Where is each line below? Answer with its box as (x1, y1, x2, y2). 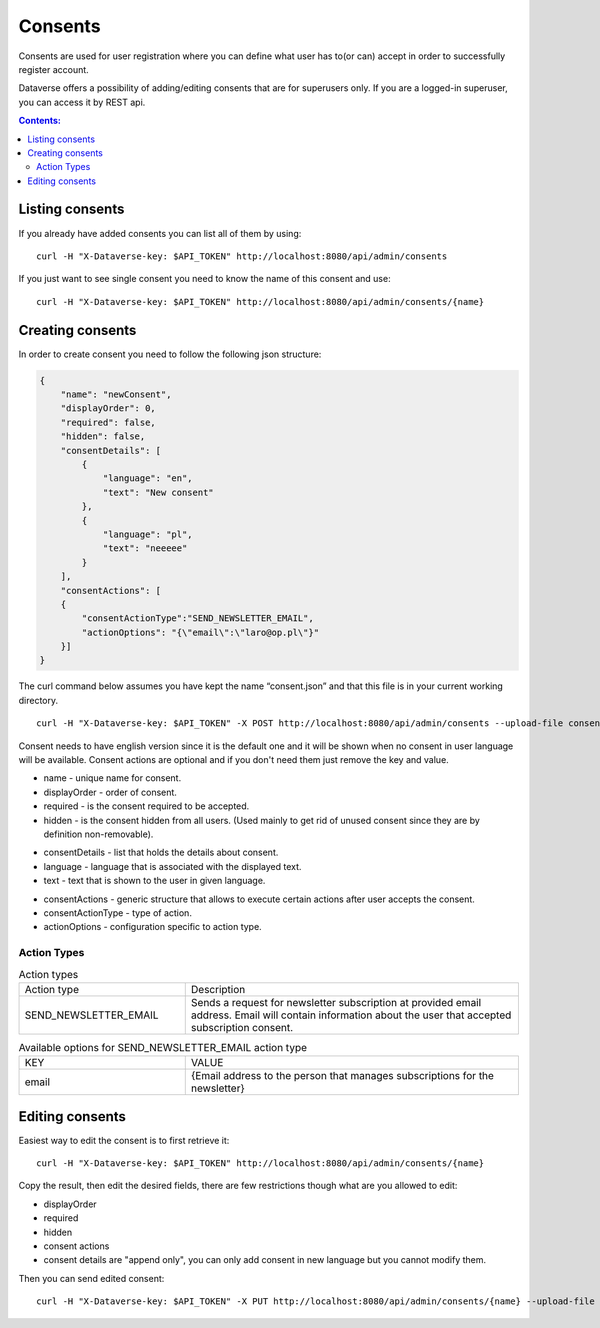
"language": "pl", (102, 528, 194, 540)
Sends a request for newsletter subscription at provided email (190, 995, 482, 1009)
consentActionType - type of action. (43, 906, 192, 919)
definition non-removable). (43, 828, 154, 840)
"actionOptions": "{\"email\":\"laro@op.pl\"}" (81, 626, 320, 638)
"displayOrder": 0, (60, 403, 157, 414)
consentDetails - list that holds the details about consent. (43, 846, 279, 859)
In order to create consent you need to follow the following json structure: (18, 348, 322, 360)
